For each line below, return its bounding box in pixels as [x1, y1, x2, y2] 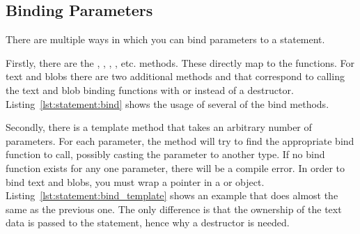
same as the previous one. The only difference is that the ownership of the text [6, 201, 342, 216]
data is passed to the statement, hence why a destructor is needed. [6, 215, 290, 230]
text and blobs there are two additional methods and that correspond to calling [6, 69, 345, 84]
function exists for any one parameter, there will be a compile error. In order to [6, 160, 345, 175]
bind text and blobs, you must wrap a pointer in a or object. [6, 174, 265, 189]
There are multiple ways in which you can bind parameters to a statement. [6, 32, 325, 47]
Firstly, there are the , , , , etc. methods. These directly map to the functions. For [6, 55, 354, 70]
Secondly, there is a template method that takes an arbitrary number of [6, 120, 312, 134]
